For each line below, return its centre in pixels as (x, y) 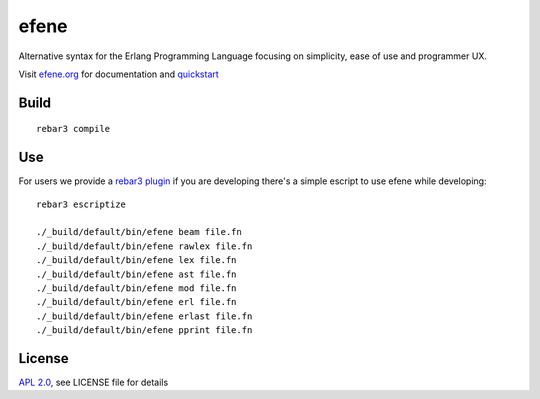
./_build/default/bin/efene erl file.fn (136, 302)
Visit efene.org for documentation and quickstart (118, 74)
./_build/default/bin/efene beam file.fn (139, 232)
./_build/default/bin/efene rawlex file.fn (144, 246)
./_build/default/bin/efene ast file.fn (136, 274)
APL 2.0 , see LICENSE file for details (93, 382)
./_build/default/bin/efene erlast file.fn (144, 316)
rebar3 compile (73, 129)
